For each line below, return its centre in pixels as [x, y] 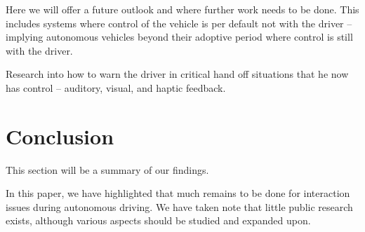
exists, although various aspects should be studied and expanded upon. [158, 220]
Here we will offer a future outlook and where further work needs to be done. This [182, 9]
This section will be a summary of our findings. [107, 169]
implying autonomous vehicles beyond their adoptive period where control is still [179, 37]
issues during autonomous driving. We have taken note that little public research [179, 206]
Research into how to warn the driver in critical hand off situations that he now [177, 74]
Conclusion [60, 136]
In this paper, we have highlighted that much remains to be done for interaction [178, 193]
